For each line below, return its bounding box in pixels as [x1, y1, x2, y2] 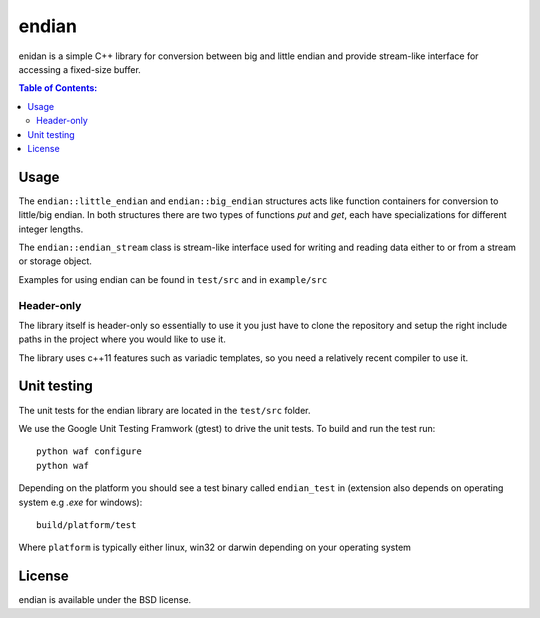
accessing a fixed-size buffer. [18, 63, 142, 75]
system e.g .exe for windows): [18, 496, 143, 508]
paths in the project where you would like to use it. [18, 333, 227, 345]
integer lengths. [18, 223, 84, 235]
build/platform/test [36, 519, 137, 530]
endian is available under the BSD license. [18, 594, 192, 606]
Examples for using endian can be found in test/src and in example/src [18, 273, 328, 285]
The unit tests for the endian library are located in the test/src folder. [18, 404, 311, 416]
